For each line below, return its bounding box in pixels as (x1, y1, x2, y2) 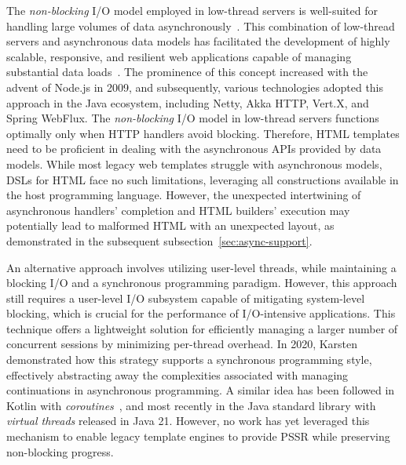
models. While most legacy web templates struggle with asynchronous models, (6, 155, 382, 172)
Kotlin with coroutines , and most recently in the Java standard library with (6, 397, 376, 413)
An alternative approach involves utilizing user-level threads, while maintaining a (6, 259, 397, 275)
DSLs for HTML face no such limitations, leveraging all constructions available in (6, 171, 399, 187)
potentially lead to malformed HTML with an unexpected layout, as (6, 217, 335, 234)
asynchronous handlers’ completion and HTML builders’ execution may (6, 202, 350, 218)
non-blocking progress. (6, 443, 114, 460)
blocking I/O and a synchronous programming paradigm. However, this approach (6, 274, 397, 291)
